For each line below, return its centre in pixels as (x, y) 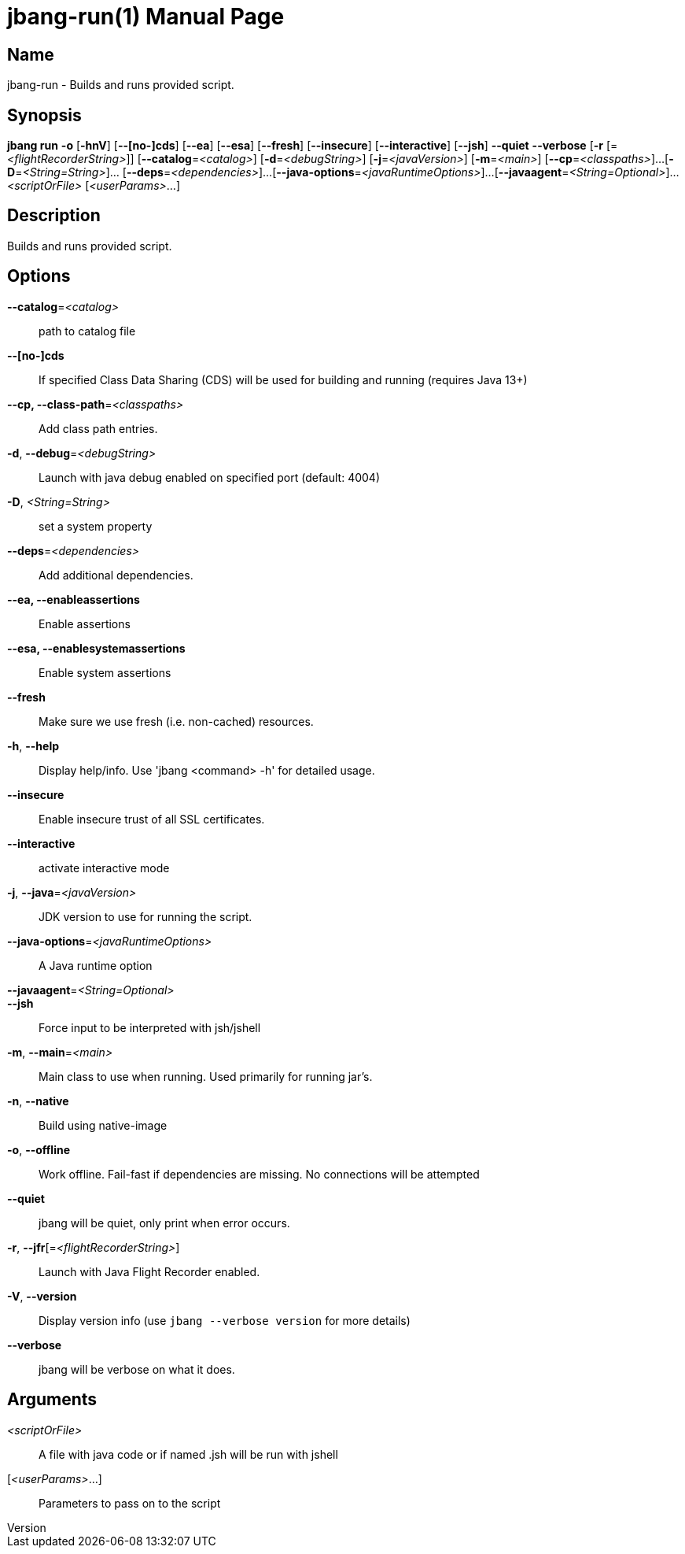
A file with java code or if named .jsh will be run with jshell (188, 1454)
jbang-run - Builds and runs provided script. (121, 85)
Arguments (52, 1400)
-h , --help (33, 746)
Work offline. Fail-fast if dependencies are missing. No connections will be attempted (259, 1174)
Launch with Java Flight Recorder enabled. (149, 1271)
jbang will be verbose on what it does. (137, 1369)
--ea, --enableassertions (74, 599)
